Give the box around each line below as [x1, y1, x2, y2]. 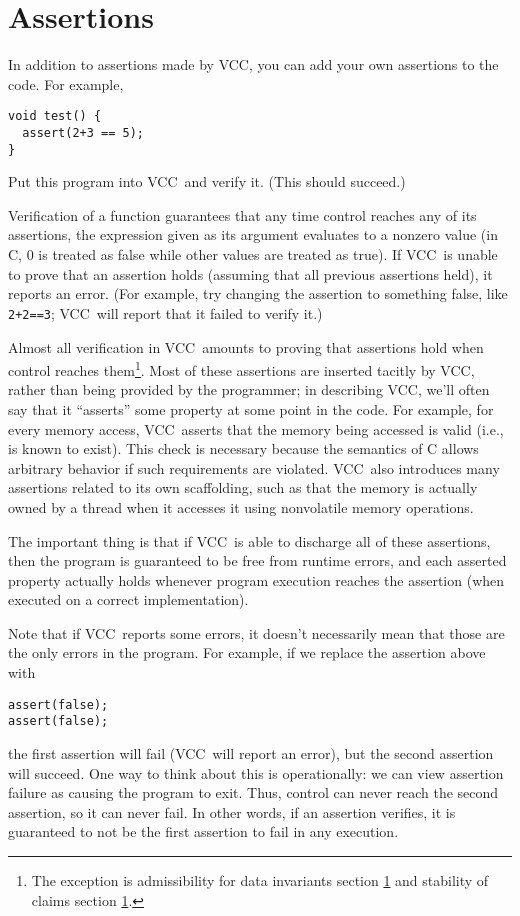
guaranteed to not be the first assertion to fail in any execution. [8, 821, 399, 842]
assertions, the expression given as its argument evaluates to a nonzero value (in [8, 224, 498, 245]
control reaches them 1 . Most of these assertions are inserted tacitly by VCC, [8, 357, 475, 380]
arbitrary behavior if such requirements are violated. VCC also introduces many [8, 457, 500, 478]
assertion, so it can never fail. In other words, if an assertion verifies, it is [8, 801, 456, 822]
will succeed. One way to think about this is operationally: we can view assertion [8, 762, 504, 783]
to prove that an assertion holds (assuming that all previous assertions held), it [8, 263, 493, 284]
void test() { [8, 109, 102, 124]
